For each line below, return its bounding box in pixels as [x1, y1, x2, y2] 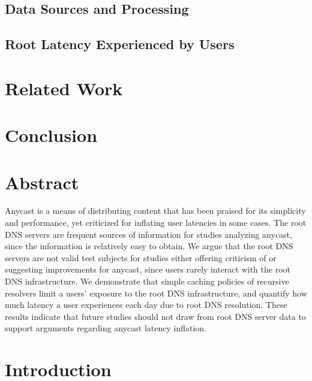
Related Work [5, 75, 123, 100]
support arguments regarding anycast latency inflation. [5, 322, 207, 334]
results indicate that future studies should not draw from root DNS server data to [5, 310, 306, 322]
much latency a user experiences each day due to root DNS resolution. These [5, 298, 287, 311]
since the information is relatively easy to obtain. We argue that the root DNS [5, 240, 293, 252]
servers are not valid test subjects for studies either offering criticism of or [5, 251, 277, 264]
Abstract [5, 170, 79, 194]
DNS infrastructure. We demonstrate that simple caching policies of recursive [5, 275, 289, 287]
